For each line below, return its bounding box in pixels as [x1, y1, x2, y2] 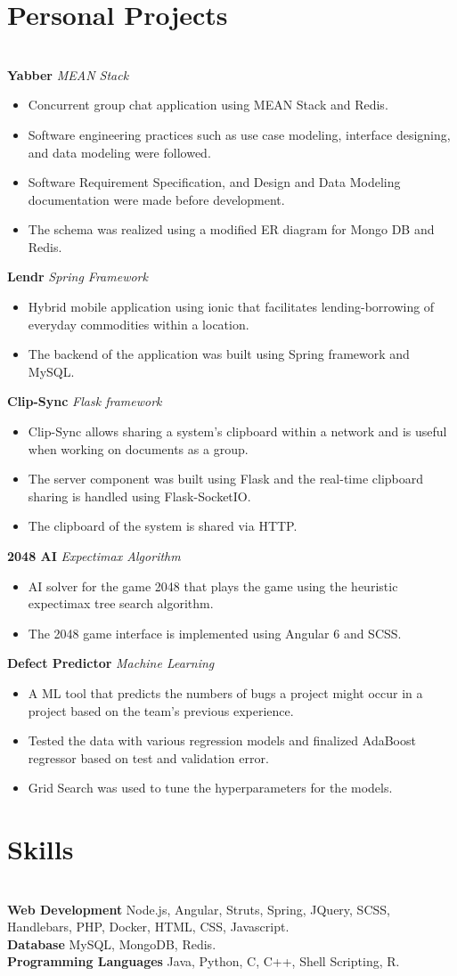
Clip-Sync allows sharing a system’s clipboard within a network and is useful [28, 422, 447, 441]
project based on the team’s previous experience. [28, 701, 294, 720]
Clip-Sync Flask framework [7, 392, 162, 411]
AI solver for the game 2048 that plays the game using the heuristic [28, 576, 398, 595]
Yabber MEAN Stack [7, 65, 129, 84]
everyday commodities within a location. [28, 314, 249, 333]
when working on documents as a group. [28, 439, 249, 458]
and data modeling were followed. [28, 142, 211, 161]
